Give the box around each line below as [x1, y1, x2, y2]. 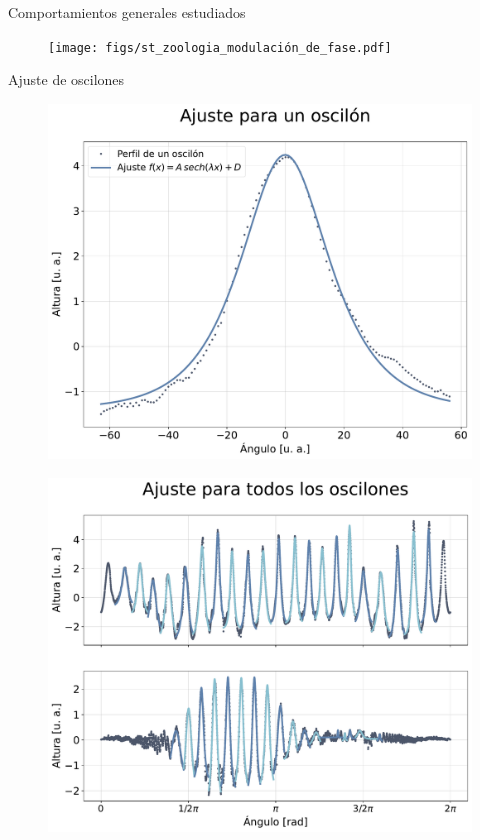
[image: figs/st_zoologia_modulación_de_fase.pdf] [48, 40, 392, 55]
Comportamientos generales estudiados [8, 2, 246, 22]
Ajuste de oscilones [8, 69, 125, 90]
